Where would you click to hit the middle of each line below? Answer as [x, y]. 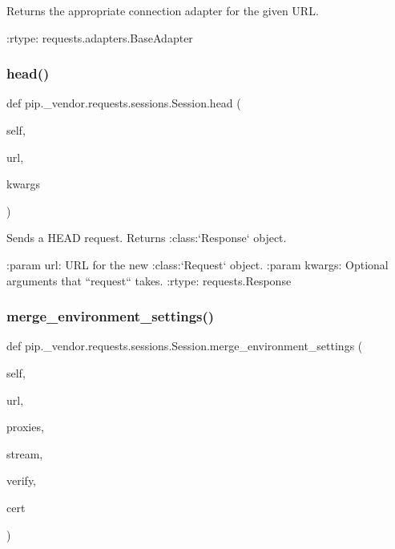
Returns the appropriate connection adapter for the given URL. [163, 10]
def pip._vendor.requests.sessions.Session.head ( [124, 103]
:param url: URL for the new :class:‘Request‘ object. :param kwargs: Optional [197, 264]
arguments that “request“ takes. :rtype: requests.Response [149, 280]
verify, [22, 480]
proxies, [25, 427]
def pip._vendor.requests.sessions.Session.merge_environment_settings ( [185, 346]
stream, [25, 453]
